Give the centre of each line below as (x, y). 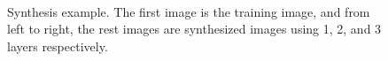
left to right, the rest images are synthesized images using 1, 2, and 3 (194, 29)
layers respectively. (58, 46)
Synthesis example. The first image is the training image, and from (189, 11)
